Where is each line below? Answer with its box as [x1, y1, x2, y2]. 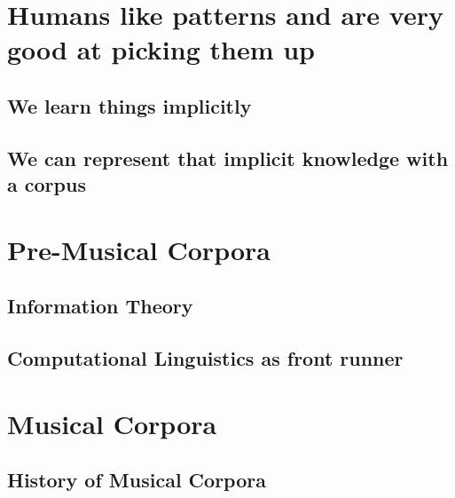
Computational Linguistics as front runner [7, 344, 404, 372]
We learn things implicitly [7, 91, 252, 119]
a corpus [7, 170, 86, 198]
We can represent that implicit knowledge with [7, 144, 449, 171]
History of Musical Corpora [7, 466, 266, 494]
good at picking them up [7, 31, 315, 67]
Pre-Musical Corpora [7, 231, 271, 267]
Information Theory [7, 292, 193, 320]
